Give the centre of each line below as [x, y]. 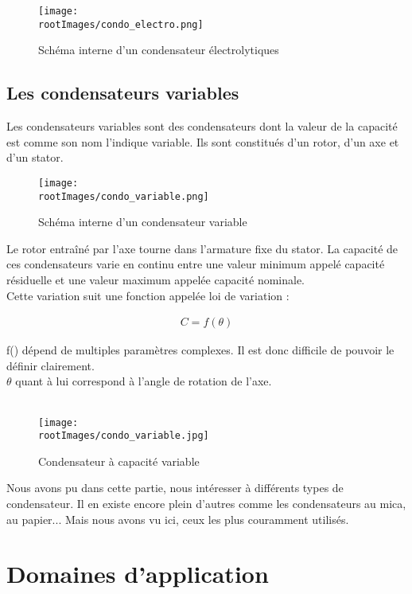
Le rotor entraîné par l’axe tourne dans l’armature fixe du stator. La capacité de [202, 248]
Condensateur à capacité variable [119, 461]
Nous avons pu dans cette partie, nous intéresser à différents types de [175, 488]
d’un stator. [35, 157]
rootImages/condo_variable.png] [124, 196]
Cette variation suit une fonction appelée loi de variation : [148, 295]
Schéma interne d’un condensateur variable [143, 222]
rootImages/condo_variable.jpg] [124, 436]
